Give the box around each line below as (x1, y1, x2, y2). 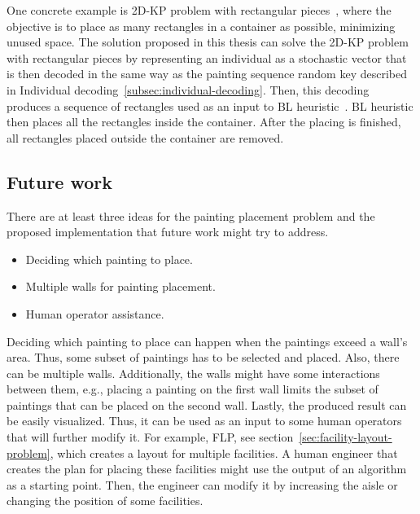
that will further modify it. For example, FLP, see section (7, 428, 294, 446)
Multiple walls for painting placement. (25, 278, 216, 295)
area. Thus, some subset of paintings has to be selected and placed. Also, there (7, 349, 400, 366)
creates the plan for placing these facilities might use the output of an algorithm (7, 460, 407, 477)
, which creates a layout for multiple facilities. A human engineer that (50, 444, 398, 461)
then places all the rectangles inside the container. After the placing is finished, (7, 113, 401, 130)
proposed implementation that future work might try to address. (7, 223, 329, 240)
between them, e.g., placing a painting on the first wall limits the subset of (7, 380, 378, 398)
